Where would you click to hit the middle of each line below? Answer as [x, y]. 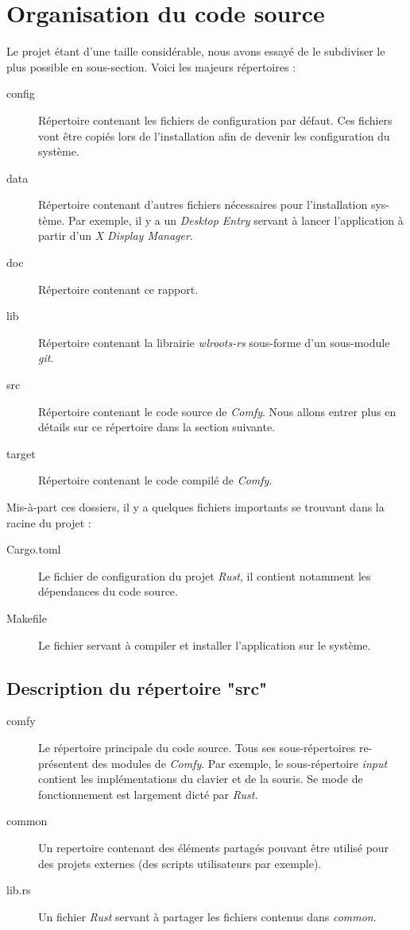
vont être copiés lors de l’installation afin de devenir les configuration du [214, 135]
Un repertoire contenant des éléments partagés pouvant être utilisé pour [214, 847]
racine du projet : [49, 522]
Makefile [27, 617]
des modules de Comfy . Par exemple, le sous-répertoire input [240, 763]
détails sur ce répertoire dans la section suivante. [157, 427]
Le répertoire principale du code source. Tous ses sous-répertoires [197, 747]
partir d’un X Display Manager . [116, 235]
